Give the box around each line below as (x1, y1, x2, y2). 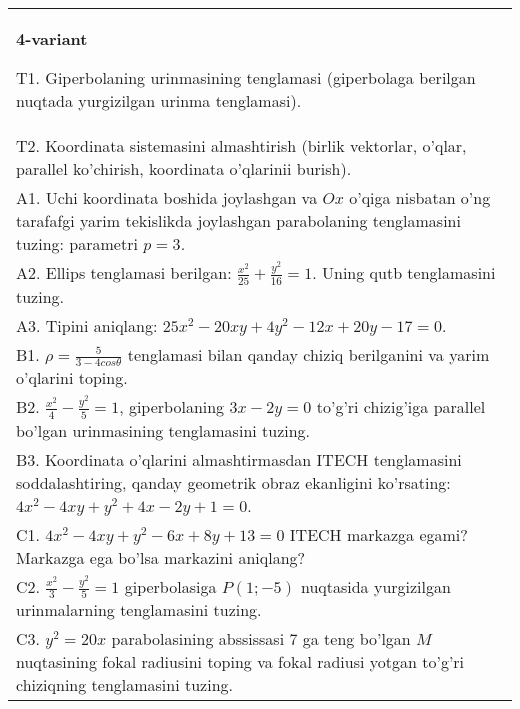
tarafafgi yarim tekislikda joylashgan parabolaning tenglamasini (16, 209, 461, 232)
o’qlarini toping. (16, 366, 128, 390)
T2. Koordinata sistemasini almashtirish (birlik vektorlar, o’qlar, (16, 134, 467, 157)
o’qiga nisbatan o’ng (349, 186, 491, 209)
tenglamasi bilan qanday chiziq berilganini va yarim (127, 342, 490, 366)
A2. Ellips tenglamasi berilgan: (16, 261, 232, 284)
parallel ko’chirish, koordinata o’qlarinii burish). (16, 157, 352, 180)
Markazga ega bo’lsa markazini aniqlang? (16, 545, 306, 569)
